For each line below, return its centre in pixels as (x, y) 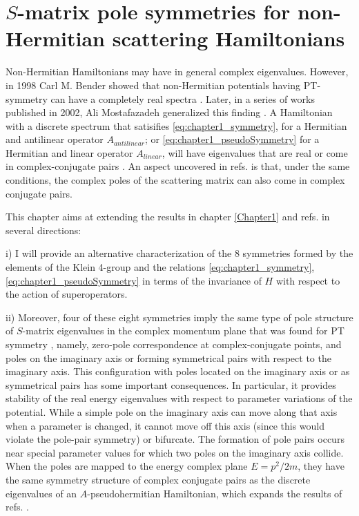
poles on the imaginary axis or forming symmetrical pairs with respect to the (168, 357)
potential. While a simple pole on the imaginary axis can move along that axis (172, 411)
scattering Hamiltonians (229, 38)
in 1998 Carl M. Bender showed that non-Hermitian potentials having (153, 85)
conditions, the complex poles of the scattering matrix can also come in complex (175, 180)
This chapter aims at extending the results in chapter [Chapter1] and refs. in (168, 217)
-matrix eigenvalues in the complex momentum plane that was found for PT (183, 331)
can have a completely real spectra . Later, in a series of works (183, 98)
